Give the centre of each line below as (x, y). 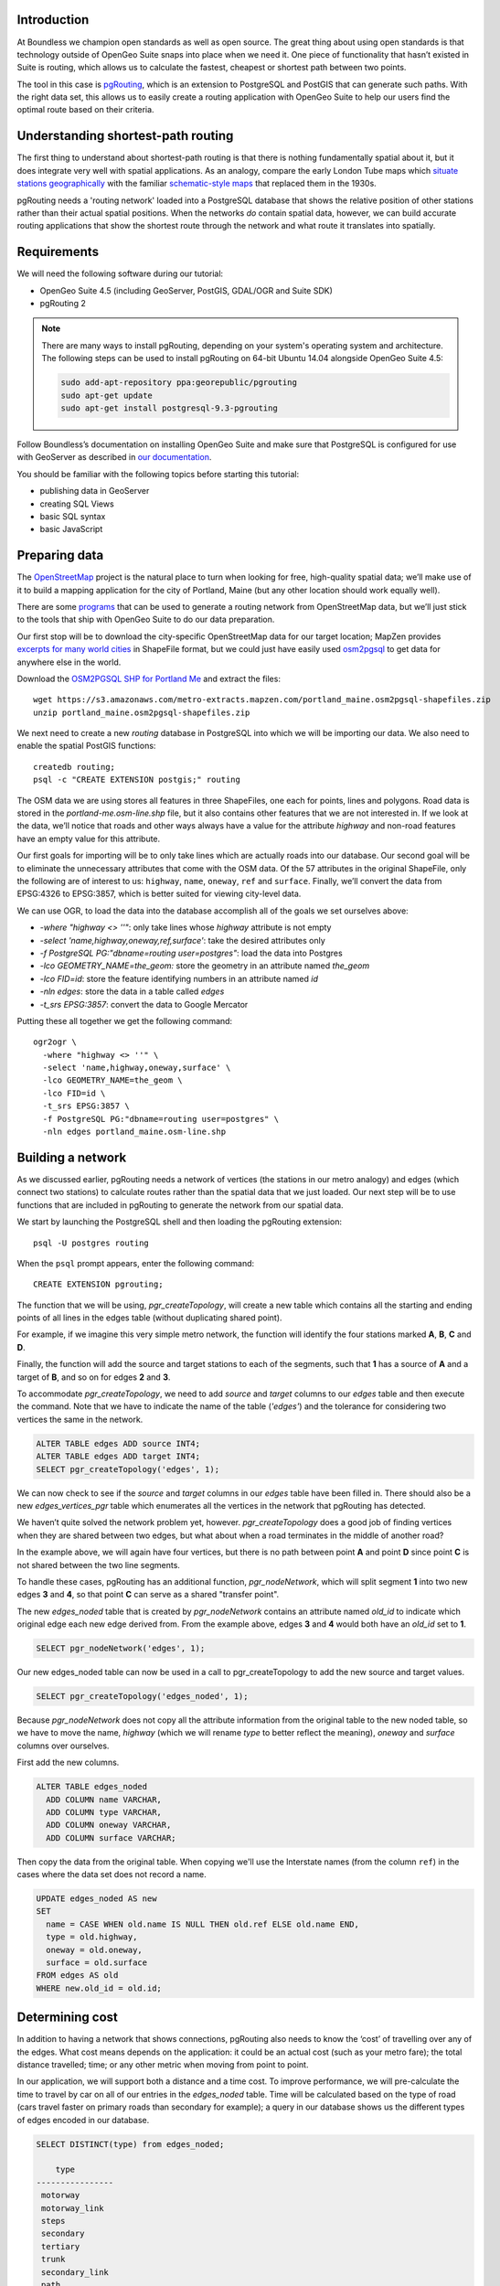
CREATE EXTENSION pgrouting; (98, 1284)
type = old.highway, (92, 1937)
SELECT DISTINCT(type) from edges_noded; (130, 2144)
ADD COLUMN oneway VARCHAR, (109, 1825)
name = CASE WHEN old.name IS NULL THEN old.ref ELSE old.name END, (203, 1924)
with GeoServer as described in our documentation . (114, 457)
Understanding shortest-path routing (125, 136)
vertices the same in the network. (80, 1419)
